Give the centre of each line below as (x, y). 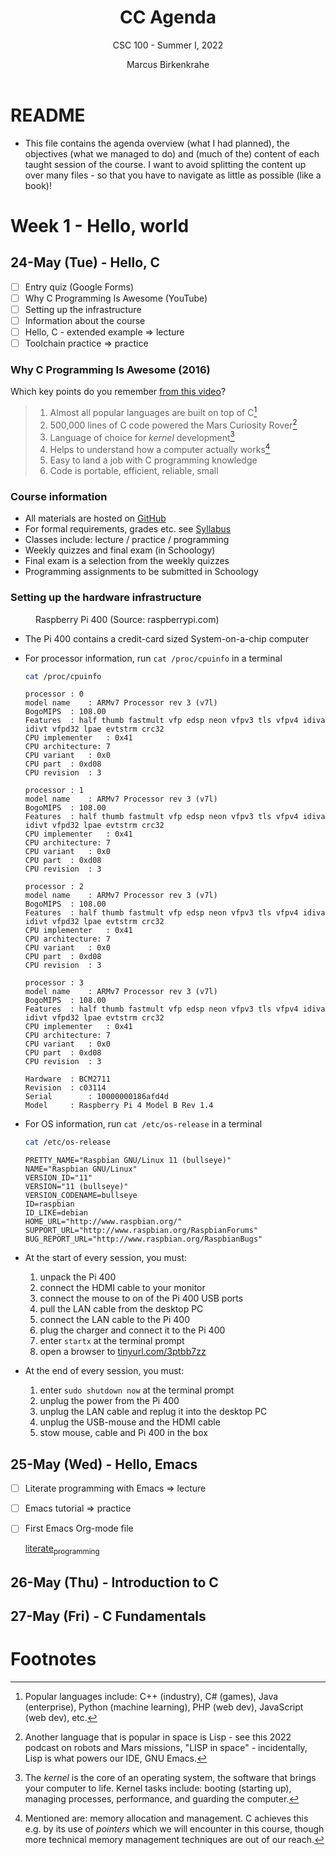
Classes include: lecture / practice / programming (127, 540)
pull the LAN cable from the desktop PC (121, 1309)
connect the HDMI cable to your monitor (122, 1288)
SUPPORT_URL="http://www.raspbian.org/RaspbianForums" (141, 1231)
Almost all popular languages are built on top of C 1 (153, 412)
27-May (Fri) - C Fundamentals (108, 1616)
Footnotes (53, 1659)
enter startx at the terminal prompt (112, 1341)
